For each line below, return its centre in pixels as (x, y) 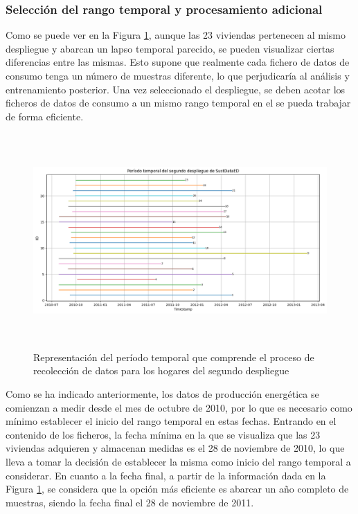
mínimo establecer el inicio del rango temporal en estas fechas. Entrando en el (171, 421)
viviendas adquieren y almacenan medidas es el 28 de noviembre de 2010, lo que (175, 448)
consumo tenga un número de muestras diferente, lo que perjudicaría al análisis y (178, 75)
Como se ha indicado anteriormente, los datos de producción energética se (162, 394)
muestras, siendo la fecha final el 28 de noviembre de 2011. (130, 502)
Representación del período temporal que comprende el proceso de (174, 357)
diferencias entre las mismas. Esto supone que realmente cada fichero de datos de (178, 62)
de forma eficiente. (45, 116)
